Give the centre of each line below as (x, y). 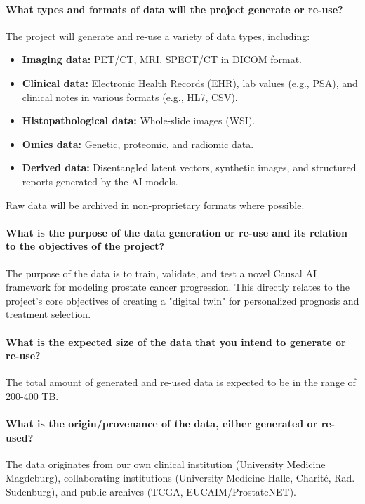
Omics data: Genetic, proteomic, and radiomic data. (138, 144)
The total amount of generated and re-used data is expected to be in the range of (181, 382)
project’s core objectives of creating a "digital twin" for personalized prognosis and (182, 300)
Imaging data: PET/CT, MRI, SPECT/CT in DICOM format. (162, 59)
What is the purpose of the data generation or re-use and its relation (177, 232)
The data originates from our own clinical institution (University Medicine (166, 464)
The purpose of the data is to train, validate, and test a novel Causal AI (161, 273)
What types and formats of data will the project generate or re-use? (174, 9)
